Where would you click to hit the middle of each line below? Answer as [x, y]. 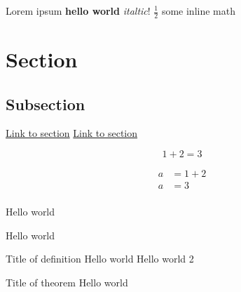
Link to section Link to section [72, 133]
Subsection [46, 104]
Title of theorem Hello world [67, 282]
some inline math [198, 11]
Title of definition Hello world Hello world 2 [100, 259]
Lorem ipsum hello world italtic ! [78, 11]
